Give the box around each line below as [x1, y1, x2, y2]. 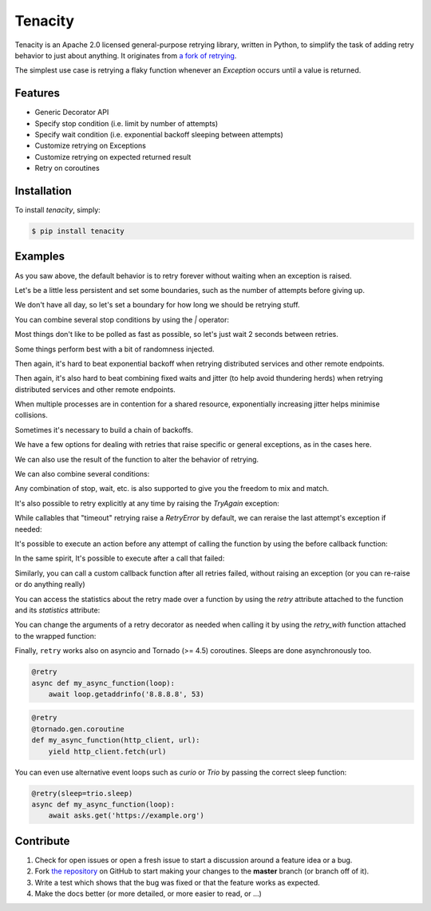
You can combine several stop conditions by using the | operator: [14, 315, 229, 324]
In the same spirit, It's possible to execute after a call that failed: [14, 553, 225, 563]
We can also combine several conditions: [14, 469, 150, 479]
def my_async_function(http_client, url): [31, 735, 200, 745]
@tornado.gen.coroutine [31, 724, 125, 734]
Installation [14, 184, 72, 197]
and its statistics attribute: [14, 605, 101, 615]
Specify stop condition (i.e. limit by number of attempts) [34, 118, 219, 128]
